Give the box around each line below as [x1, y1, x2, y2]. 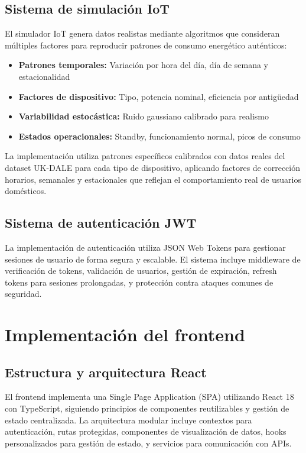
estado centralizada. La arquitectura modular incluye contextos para [5, 413, 252, 426]
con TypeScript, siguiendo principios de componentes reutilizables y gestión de [5, 402, 289, 415]
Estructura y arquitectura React [5, 363, 207, 381]
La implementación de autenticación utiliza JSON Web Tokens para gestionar [5, 241, 286, 253]
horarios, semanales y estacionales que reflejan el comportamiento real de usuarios [5, 173, 302, 185]
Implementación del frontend [5, 322, 245, 347]
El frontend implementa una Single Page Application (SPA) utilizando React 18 [5, 390, 294, 403]
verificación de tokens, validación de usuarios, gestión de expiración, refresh [5, 264, 277, 277]
